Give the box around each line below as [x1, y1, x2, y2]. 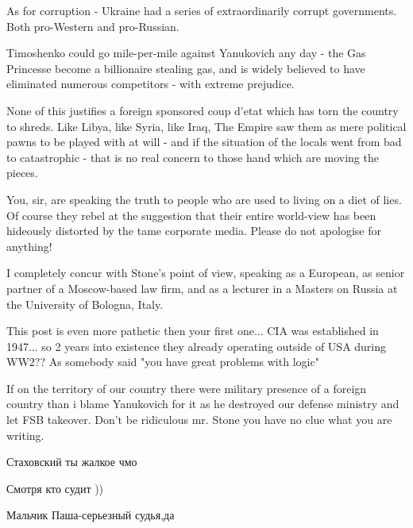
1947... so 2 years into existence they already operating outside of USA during [6, 337, 387, 354]
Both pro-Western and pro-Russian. [6, 17, 179, 34]
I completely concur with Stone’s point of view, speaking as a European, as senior [6, 264, 405, 281]
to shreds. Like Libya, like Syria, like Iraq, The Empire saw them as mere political [6, 118, 407, 134]
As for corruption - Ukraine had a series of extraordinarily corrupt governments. [6, 2, 397, 18]
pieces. [6, 164, 38, 181]
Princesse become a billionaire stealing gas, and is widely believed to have [6, 60, 365, 76]
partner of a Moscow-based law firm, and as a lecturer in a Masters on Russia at [6, 279, 398, 296]
